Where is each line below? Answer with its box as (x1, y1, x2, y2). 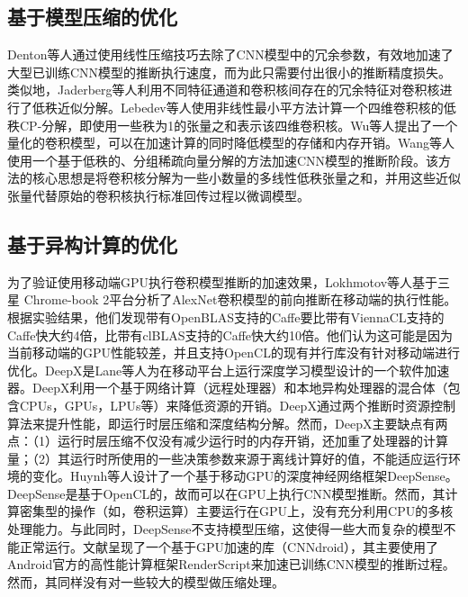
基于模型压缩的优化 (7, 3, 177, 31)
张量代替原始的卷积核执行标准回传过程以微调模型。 (7, 185, 310, 204)
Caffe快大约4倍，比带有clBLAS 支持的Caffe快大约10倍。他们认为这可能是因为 (7, 325, 454, 344)
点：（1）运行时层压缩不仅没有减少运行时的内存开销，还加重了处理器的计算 (7, 431, 448, 450)
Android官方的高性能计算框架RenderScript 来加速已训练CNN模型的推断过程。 (7, 555, 455, 574)
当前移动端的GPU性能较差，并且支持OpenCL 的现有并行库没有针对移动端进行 (7, 343, 460, 362)
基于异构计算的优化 (7, 230, 177, 258)
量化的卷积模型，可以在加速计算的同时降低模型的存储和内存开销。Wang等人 (7, 133, 455, 152)
